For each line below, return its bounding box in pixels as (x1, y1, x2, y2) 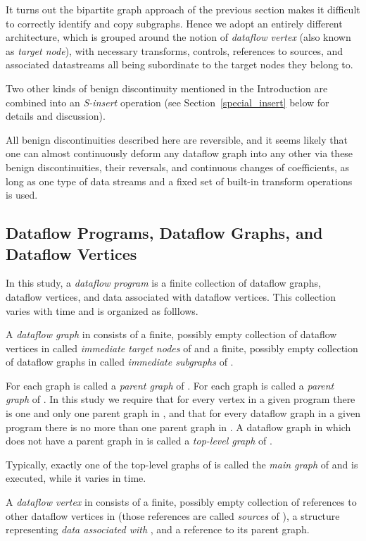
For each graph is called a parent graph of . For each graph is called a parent (6, 378, 334, 392)
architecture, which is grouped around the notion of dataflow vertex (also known (6, 30, 351, 44)
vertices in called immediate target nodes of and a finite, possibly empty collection (6, 340, 358, 355)
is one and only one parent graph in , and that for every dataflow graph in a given (6, 406, 360, 421)
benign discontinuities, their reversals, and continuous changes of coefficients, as (6, 159, 349, 174)
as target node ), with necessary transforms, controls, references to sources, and (6, 43, 343, 58)
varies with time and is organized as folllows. (6, 303, 198, 318)
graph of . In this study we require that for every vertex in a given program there (6, 392, 355, 406)
